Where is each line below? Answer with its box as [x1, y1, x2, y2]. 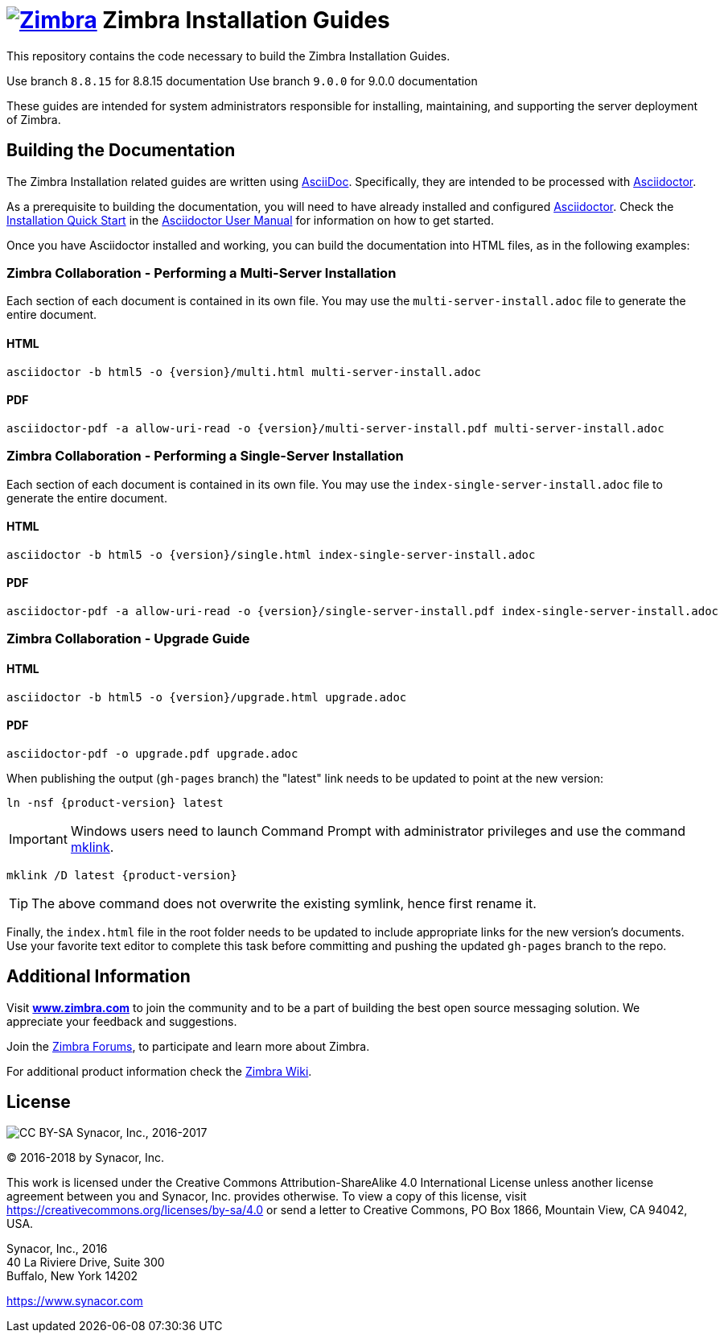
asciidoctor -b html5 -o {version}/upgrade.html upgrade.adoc [6, 690, 407, 704]
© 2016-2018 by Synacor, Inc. [6, 1151, 165, 1165]
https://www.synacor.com [6, 1294, 143, 1308]
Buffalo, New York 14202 [6, 1269, 138, 1283]
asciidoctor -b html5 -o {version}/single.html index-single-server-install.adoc [6, 548, 536, 561]
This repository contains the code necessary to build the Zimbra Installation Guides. [6, 48, 450, 63]
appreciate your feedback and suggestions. [6, 1014, 237, 1028]
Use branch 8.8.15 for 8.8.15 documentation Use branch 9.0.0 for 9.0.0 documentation [6, 73, 478, 88]
